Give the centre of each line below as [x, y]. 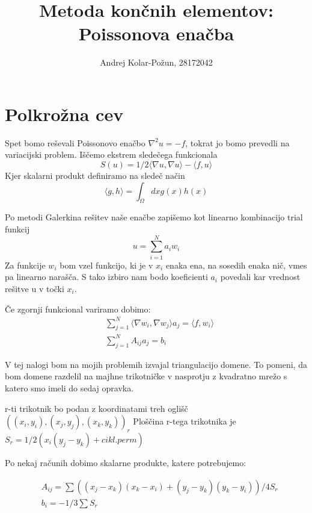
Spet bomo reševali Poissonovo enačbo [75, 142]
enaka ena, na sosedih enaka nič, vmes [236, 265]
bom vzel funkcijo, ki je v [106, 265]
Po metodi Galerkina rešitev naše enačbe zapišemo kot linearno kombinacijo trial [154, 217]
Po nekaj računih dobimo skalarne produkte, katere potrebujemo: [126, 462]
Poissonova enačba [156, 33]
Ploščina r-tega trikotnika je [185, 421]
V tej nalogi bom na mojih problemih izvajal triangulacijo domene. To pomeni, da [156, 364]
